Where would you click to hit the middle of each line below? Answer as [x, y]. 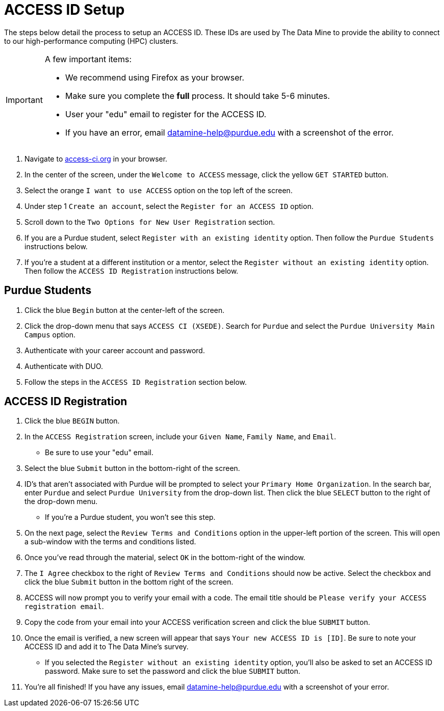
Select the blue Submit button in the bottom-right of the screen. [132, 468]
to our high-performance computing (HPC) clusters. [91, 41]
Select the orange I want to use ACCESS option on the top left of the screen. [159, 190]
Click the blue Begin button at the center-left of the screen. [125, 310]
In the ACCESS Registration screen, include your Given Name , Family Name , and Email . [180, 437]
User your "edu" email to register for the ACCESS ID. [166, 114]
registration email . [64, 607]
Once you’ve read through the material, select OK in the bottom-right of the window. [165, 558]
